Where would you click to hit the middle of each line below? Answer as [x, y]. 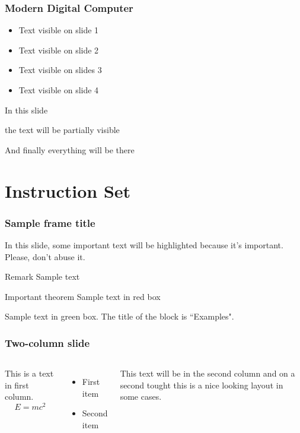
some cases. [141, 396]
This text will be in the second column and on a [208, 373]
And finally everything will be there [70, 149]
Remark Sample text [42, 276]
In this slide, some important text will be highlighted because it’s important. [144, 244]
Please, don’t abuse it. [45, 256]
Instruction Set [68, 190]
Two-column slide [47, 342]
